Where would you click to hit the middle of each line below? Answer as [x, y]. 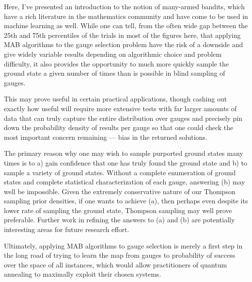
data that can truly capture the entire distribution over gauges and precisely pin [123, 118]
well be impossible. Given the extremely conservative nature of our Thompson [120, 191]
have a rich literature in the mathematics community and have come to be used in [126, 16]
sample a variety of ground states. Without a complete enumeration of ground [120, 172]
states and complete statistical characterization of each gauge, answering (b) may [125, 182]
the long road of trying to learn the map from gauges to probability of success [120, 255]
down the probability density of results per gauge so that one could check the [119, 127]
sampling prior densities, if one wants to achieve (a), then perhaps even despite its [126, 201]
